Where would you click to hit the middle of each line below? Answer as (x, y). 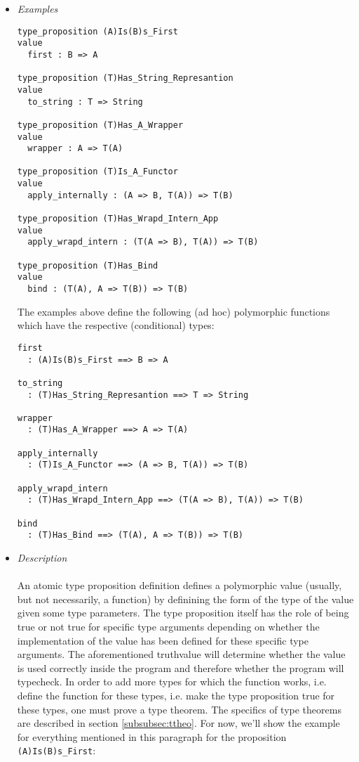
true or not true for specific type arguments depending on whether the (168, 626)
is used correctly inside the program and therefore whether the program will (181, 667)
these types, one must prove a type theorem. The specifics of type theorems (179, 709)
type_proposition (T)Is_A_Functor (97, 172)
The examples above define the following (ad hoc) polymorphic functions (174, 311)
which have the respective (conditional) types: (116, 325)
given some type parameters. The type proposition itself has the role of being (183, 613)
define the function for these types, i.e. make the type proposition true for (176, 695)
